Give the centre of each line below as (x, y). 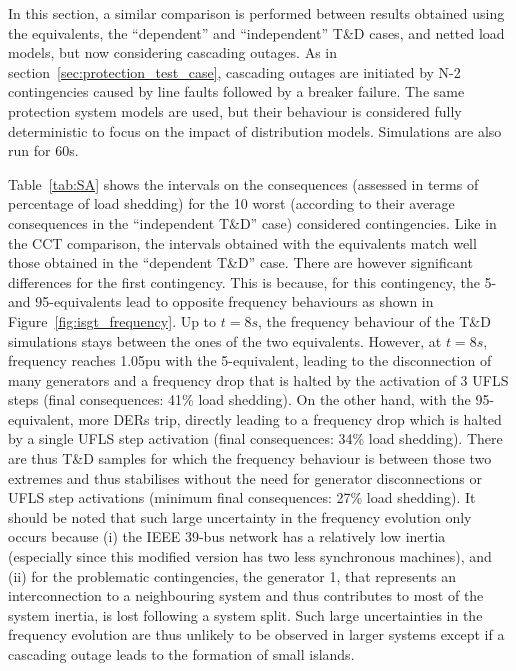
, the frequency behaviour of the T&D (374, 320)
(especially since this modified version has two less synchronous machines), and (250, 556)
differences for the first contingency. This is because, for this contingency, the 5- (252, 281)
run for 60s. (43, 150)
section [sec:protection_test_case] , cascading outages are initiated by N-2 (234, 71)
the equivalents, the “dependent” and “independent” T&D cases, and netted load (256, 32)
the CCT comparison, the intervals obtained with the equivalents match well (242, 242)
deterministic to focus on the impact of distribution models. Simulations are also (255, 130)
